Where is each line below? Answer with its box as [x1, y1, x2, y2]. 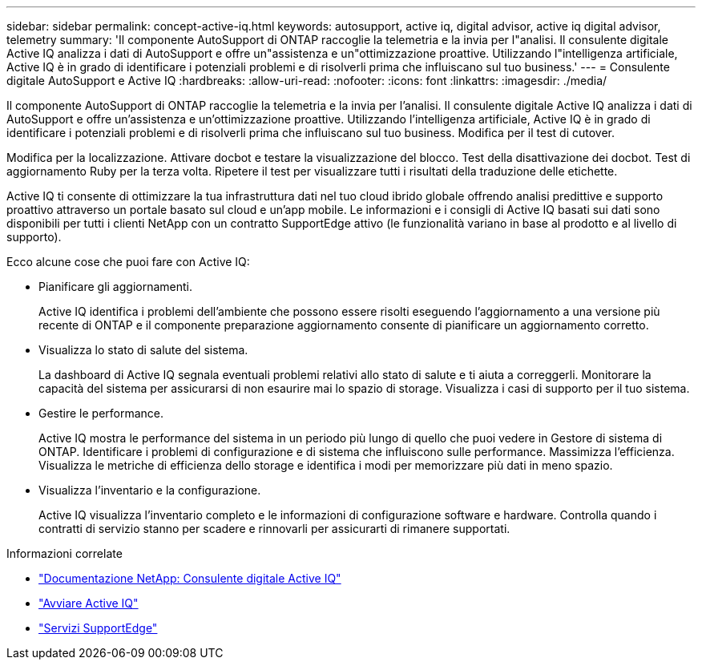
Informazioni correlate [6, 547, 123, 560]
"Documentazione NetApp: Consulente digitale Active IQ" [38, 571, 341, 585]
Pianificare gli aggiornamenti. [38, 280, 193, 293]
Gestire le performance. [38, 406, 164, 420]
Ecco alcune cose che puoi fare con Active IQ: [6, 255, 250, 268]
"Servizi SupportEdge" [38, 621, 158, 635]
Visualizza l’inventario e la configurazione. [38, 483, 261, 497]
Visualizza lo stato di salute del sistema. [38, 343, 248, 357]
